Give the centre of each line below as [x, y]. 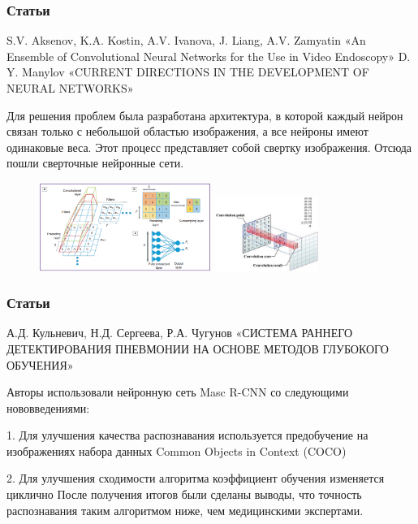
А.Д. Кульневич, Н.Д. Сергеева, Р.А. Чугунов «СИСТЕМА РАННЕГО [180, 333]
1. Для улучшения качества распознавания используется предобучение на [187, 435]
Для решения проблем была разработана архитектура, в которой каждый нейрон [205, 115]
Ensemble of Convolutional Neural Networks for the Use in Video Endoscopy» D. [209, 56]
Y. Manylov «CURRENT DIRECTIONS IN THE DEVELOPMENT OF [188, 72]
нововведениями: [48, 407]
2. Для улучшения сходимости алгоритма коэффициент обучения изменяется [196, 478]
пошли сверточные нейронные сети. [95, 163]
